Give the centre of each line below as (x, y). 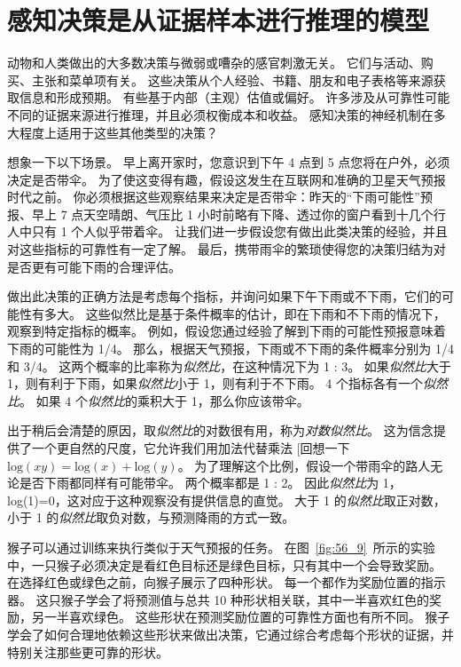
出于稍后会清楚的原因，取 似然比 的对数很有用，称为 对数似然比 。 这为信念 (220, 430)
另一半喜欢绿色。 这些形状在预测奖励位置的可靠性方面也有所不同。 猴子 (241, 617)
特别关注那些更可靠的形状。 (88, 651)
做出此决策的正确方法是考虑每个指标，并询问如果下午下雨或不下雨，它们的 (224, 296)
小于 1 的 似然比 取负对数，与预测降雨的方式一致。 (151, 517)
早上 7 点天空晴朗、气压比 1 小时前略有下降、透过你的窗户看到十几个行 (238, 214)
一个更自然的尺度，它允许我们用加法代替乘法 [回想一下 (191, 448)
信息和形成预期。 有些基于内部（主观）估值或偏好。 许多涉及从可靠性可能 (234, 97)
